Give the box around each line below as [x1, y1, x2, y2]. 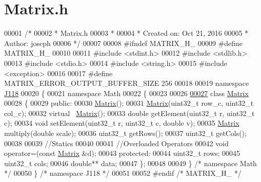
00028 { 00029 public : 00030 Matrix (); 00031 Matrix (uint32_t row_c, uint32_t [4, 98, 254, 108]
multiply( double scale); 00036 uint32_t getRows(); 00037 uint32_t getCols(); [4, 128, 247, 139]
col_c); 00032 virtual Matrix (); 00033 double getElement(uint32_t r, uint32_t [4, 107, 255, 118]
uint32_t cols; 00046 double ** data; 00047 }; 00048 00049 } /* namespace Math [4, 157, 257, 168]
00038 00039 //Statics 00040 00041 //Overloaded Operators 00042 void [4, 138, 229, 148]
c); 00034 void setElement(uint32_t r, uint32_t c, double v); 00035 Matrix [4, 118, 239, 128]
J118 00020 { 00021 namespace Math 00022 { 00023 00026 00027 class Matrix [4, 87, 249, 98]
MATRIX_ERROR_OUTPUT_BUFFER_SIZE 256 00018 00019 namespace [4, 78, 249, 88]
